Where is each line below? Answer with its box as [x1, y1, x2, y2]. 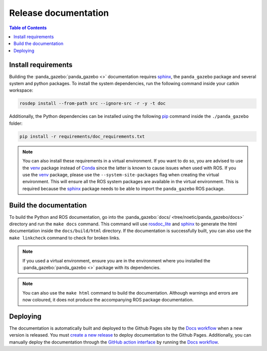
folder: [9, 120, 23, 126]
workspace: [9, 87, 33, 94]
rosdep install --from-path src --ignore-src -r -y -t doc [19, 100, 166, 106]
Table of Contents [9, 25, 47, 31]
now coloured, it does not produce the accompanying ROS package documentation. [22, 297, 194, 303]
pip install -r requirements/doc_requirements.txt [19, 134, 145, 139]
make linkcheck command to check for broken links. [9, 235, 121, 241]
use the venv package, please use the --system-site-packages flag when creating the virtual [22, 171, 220, 178]
